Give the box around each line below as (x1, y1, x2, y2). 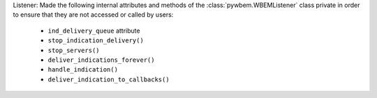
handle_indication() (47, 66, 119, 74)
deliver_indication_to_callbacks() (47, 75, 170, 83)
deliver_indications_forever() (47, 56, 155, 64)
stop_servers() (47, 46, 101, 54)
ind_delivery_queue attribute (47, 26, 140, 35)
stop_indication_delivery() (47, 37, 145, 44)
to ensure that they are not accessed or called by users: (13, 10, 174, 19)
